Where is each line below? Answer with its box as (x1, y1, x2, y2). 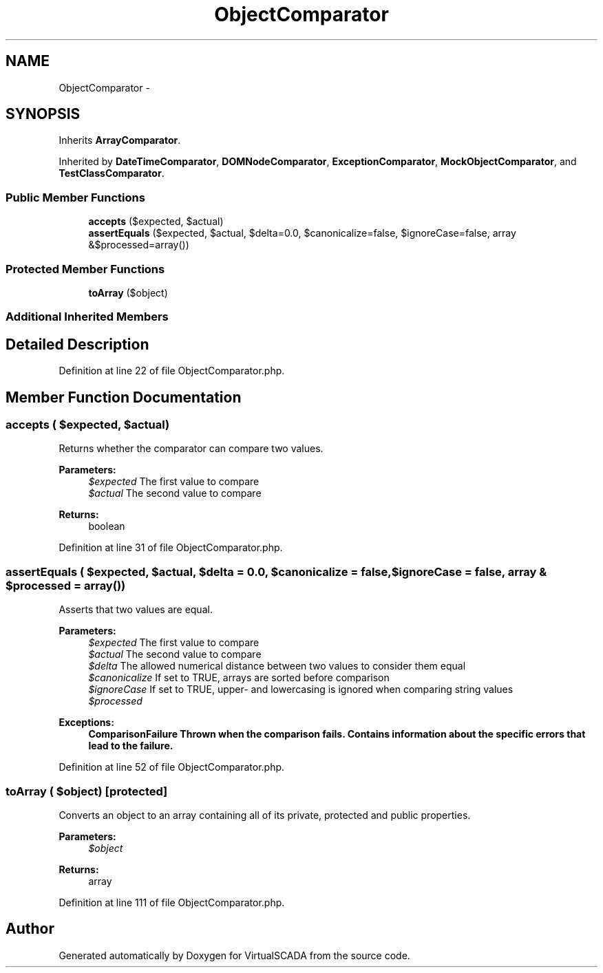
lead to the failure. (88, 740, 173, 752)
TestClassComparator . (59, 167, 165, 180)
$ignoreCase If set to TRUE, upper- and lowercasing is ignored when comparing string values (88, 683, 514, 696)
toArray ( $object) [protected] (6, 784, 168, 798)
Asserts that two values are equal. (59, 603, 213, 616)
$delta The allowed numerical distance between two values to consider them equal (88, 660, 466, 672)
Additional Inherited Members (6, 310, 169, 324)
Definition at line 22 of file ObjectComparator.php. (59, 365, 285, 377)
